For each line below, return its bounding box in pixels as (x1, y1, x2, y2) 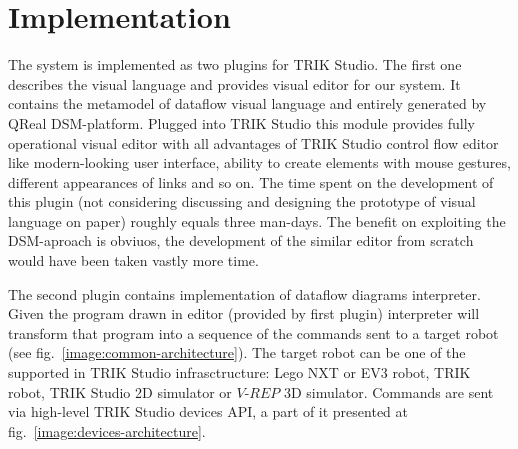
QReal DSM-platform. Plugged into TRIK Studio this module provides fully (8, 112, 475, 133)
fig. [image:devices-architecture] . (8, 420, 206, 441)
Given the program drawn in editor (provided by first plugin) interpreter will (8, 303, 480, 324)
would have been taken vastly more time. (8, 250, 259, 271)
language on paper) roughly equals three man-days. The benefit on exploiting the (8, 210, 506, 231)
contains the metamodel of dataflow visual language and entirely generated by (8, 93, 487, 114)
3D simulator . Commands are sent (283, 381, 494, 402)
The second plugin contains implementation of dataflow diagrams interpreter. (8, 283, 481, 304)
